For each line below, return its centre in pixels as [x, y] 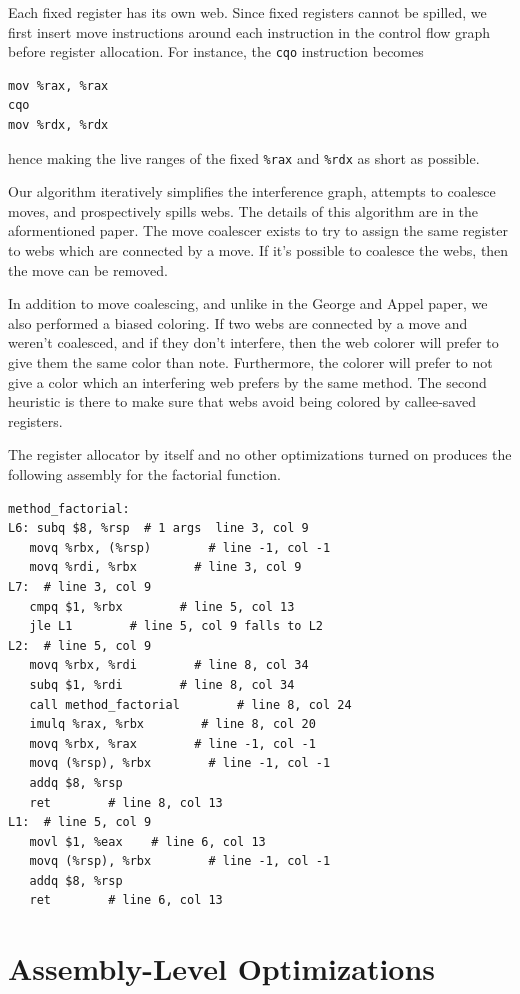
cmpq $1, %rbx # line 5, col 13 [162, 606]
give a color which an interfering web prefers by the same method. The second [247, 381]
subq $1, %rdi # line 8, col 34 [162, 684]
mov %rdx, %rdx [58, 125]
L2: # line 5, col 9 [80, 645]
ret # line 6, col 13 [126, 900]
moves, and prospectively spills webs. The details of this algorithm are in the [243, 210]
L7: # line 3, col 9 [80, 586]
